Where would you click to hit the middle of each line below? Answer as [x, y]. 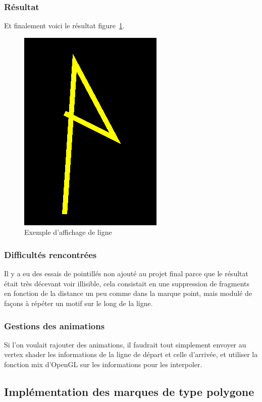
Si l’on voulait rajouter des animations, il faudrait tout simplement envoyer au [125, 344]
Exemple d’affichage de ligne [68, 232]
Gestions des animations [55, 325]
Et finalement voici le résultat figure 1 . [64, 26]
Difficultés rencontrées [50, 254]
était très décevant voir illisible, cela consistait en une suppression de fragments [127, 283]
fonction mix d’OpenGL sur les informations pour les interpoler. [103, 364]
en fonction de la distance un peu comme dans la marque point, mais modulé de [128, 293]
